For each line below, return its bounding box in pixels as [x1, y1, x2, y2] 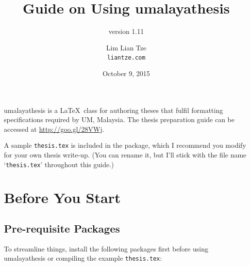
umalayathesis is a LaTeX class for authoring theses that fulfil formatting [4, 105, 223, 115]
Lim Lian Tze [106, 42, 147, 52]
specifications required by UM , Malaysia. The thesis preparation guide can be [4, 114, 235, 125]
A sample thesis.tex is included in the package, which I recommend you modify [4, 140, 246, 150]
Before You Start [4, 188, 121, 207]
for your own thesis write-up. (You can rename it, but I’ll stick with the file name [4, 150, 247, 159]
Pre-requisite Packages [4, 221, 120, 236]
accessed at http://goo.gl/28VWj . [4, 124, 104, 134]
